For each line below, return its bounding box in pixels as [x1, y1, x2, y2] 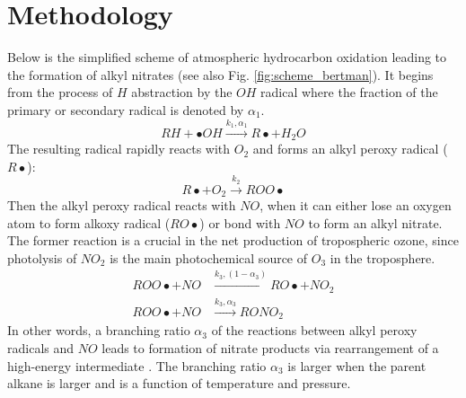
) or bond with [199, 213, 281, 232]
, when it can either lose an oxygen [259, 196, 452, 214]
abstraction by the [131, 83, 233, 102]
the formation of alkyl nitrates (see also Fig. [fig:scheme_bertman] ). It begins [7, 65, 434, 84]
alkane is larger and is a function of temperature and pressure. [7, 374, 351, 393]
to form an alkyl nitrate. [308, 213, 443, 232]
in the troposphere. [330, 248, 435, 267]
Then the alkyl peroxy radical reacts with [7, 196, 236, 214]
